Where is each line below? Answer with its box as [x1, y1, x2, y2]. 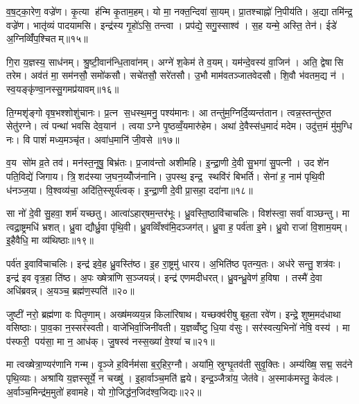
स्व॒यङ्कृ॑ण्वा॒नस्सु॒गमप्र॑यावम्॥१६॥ [6, 81, 119, 96]
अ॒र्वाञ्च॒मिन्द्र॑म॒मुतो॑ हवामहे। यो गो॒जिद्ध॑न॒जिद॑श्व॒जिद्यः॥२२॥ [6, 384, 202, 398]
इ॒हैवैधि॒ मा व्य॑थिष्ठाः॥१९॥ [6, 233, 94, 247]
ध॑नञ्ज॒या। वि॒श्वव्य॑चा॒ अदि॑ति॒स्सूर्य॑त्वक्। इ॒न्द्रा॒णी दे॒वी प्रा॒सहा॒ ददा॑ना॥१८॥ [6, 182, 253, 197]
